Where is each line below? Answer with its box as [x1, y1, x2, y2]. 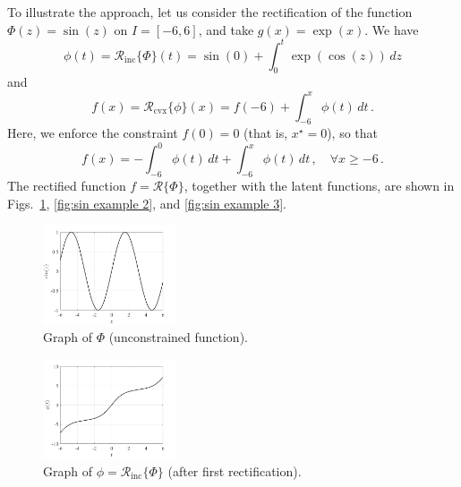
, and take [198, 20, 254, 38]
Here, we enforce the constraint [7, 124, 178, 142]
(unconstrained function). [108, 328, 248, 346]
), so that [327, 124, 379, 142]
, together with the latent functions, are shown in [184, 176, 455, 195]
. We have [364, 20, 419, 38]
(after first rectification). [167, 461, 302, 480]
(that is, [243, 124, 288, 142]
